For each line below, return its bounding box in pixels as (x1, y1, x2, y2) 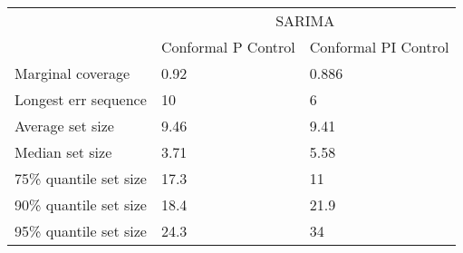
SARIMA (275, 10, 335, 31)
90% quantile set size (14, 194, 147, 215)
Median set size (14, 141, 112, 162)
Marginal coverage (14, 63, 130, 83)
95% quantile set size (14, 220, 147, 241)
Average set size (14, 115, 114, 136)
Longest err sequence (14, 89, 147, 110)
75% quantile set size (14, 168, 147, 189)
